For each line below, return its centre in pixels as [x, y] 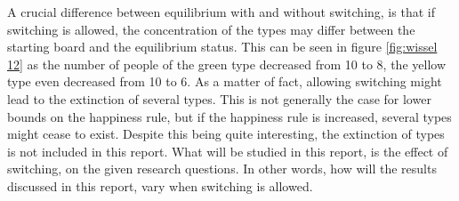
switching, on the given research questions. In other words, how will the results [222, 169]
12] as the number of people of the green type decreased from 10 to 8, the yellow [226, 64]
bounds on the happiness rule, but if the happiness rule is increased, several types [229, 116]
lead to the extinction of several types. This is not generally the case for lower [219, 98]
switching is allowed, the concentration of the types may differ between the [211, 29]
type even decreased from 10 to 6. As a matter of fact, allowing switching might [225, 81]
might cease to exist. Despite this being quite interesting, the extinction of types [226, 134]
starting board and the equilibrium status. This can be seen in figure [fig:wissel [222, 47]
